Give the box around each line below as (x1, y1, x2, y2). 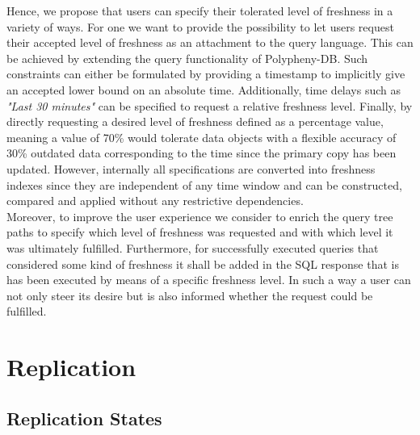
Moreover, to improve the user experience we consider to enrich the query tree (6, 207, 393, 224)
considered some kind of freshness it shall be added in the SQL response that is (6, 255, 399, 272)
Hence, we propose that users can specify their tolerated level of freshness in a (6, 2, 393, 19)
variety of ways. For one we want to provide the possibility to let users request (6, 18, 394, 35)
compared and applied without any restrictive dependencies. (6, 192, 304, 209)
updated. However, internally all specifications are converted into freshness (6, 160, 376, 177)
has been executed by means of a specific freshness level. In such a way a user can (6, 271, 411, 288)
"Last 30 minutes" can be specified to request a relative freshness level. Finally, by (6, 97, 413, 114)
